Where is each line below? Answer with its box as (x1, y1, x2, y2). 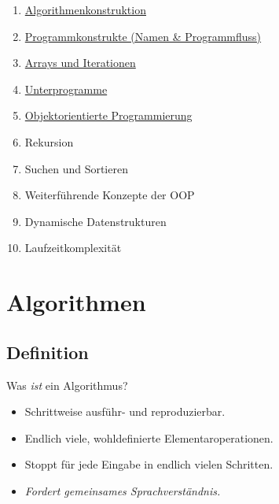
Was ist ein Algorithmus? (6, 376, 128, 393)
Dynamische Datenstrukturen (24, 213, 167, 229)
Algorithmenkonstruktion (24, 2, 146, 17)
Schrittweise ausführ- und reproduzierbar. (24, 403, 226, 420)
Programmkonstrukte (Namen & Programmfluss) (24, 28, 262, 44)
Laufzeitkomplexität (24, 239, 122, 256)
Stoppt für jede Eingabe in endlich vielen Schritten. (24, 456, 273, 472)
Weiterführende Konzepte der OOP (24, 187, 195, 203)
